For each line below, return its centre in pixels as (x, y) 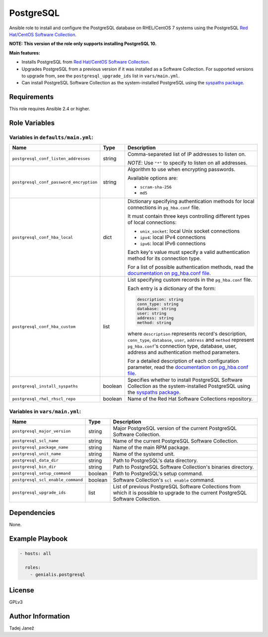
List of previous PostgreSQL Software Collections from (177, 486)
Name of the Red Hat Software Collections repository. (190, 399)
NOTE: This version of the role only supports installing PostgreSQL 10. (83, 44)
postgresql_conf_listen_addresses (51, 159)
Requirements (32, 97)
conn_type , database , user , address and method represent (191, 340)
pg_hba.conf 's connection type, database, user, (182, 346)
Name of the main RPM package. (151, 447)
